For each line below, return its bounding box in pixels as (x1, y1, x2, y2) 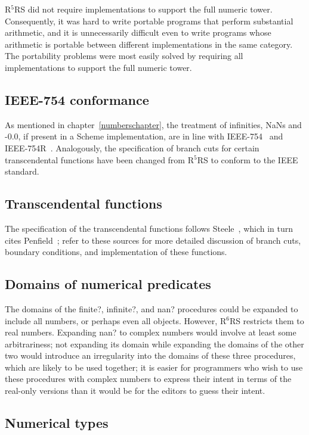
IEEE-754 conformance (5, 90, 149, 108)
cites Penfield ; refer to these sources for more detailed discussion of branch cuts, (5, 234, 301, 246)
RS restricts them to (229, 314, 304, 327)
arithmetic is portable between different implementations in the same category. (5, 38, 293, 50)
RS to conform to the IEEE (197, 153, 298, 166)
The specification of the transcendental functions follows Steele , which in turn (5, 222, 293, 234)
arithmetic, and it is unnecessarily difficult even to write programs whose (5, 26, 271, 39)
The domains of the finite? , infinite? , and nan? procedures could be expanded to (5, 302, 298, 315)
